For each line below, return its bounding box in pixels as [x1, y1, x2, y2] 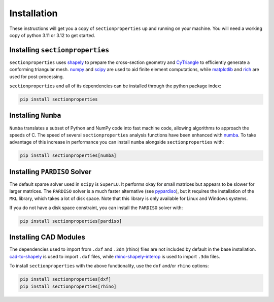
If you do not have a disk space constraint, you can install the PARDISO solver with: [9, 205, 183, 211]
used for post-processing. [9, 74, 64, 80]
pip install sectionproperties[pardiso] [20, 218, 122, 224]
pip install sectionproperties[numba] [20, 153, 117, 158]
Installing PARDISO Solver [9, 167, 92, 176]
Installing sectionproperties [9, 46, 110, 54]
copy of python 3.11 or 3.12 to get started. [9, 32, 95, 38]
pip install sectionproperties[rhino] [20, 283, 117, 289]
